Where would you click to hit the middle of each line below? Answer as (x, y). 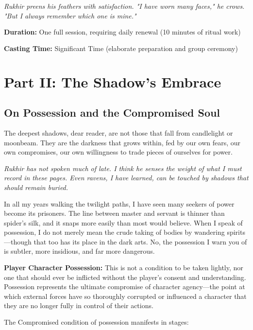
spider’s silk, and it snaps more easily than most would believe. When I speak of (123, 222)
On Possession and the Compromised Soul (112, 113)
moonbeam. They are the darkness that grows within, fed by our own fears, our (122, 142)
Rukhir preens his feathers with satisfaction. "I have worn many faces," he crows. (124, 6)
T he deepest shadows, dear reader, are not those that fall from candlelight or (118, 132)
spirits (236, 232)
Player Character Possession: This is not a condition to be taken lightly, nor (124, 268)
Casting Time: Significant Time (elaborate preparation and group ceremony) (121, 48)
